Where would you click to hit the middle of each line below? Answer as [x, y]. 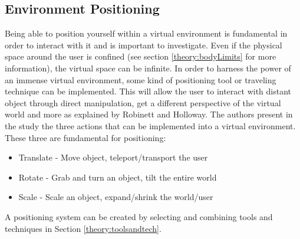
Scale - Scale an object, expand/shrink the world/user [116, 197]
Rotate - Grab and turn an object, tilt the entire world [118, 177]
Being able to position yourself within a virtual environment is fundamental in [146, 33]
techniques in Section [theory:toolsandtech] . [83, 228]
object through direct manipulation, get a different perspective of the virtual [143, 102]
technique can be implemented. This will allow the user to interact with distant [148, 91]
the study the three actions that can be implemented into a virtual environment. [150, 125]
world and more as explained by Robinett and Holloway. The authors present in [149, 114]
